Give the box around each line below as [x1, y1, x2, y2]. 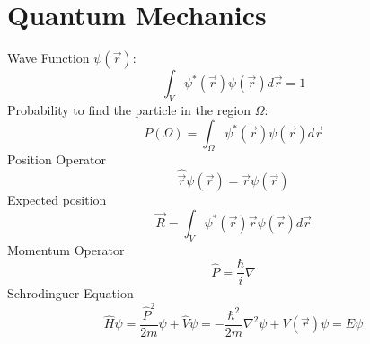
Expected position [7, 190, 107, 209]
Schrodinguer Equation [7, 284, 134, 303]
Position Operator [7, 150, 107, 169]
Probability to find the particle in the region [7, 100, 251, 119]
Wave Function [7, 49, 90, 67]
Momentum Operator [7, 240, 125, 259]
